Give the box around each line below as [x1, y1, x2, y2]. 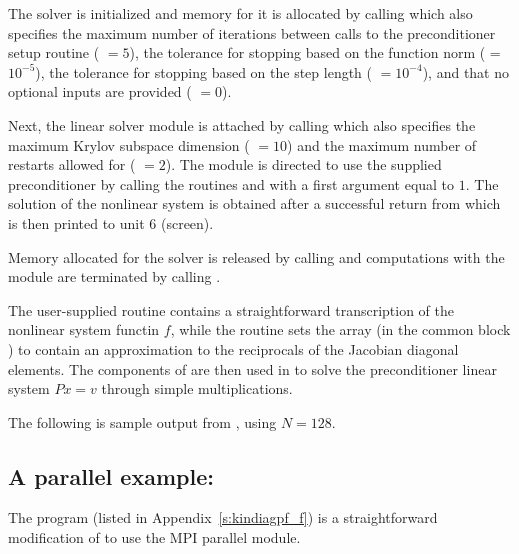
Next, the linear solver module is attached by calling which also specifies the [8, 114, 476, 135]
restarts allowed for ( [8, 154, 136, 175]
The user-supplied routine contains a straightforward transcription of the [8, 299, 454, 320]
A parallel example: [8, 460, 214, 491]
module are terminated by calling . [8, 266, 221, 287]
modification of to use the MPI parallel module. [8, 527, 301, 548]
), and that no [422, 61, 510, 82]
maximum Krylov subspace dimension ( [8, 134, 250, 155]
